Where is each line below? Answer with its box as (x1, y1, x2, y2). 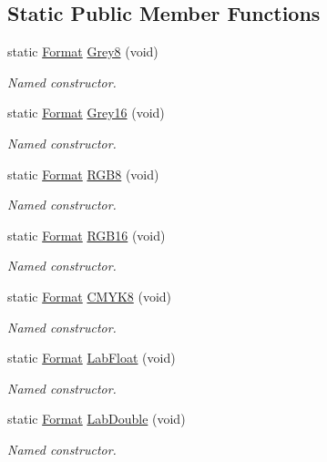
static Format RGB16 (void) (7, 225, 166, 244)
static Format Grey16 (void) (7, 103, 165, 122)
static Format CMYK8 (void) (7, 286, 172, 305)
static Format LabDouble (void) (7, 409, 186, 428)
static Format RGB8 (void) (7, 164, 159, 183)
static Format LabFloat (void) (7, 348, 176, 367)
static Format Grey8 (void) (7, 42, 158, 61)
